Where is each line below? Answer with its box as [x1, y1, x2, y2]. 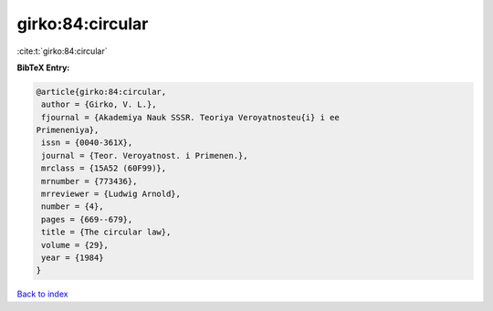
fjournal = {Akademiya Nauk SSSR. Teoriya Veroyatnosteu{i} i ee [41, 112, 340, 122]
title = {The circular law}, [41, 227, 172, 237]
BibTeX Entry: [16, 62, 70, 73]
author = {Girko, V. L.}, [41, 99, 157, 109]
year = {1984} [41, 253, 104, 263]
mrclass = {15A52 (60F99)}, [41, 163, 167, 173]
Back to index [16, 288, 68, 300]
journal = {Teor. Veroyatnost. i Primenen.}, [41, 150, 248, 161]
